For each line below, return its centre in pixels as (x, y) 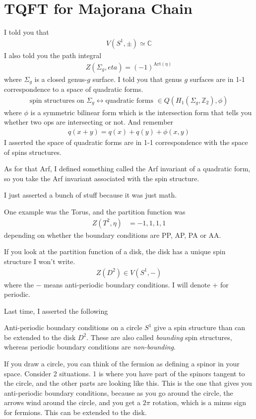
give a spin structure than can (200, 327)
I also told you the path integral (53, 55)
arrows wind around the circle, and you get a (72, 402)
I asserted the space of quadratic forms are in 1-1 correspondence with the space (126, 142)
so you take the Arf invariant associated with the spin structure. (102, 178)
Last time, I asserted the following (56, 311)
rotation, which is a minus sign (199, 402)
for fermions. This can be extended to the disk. (75, 412)
